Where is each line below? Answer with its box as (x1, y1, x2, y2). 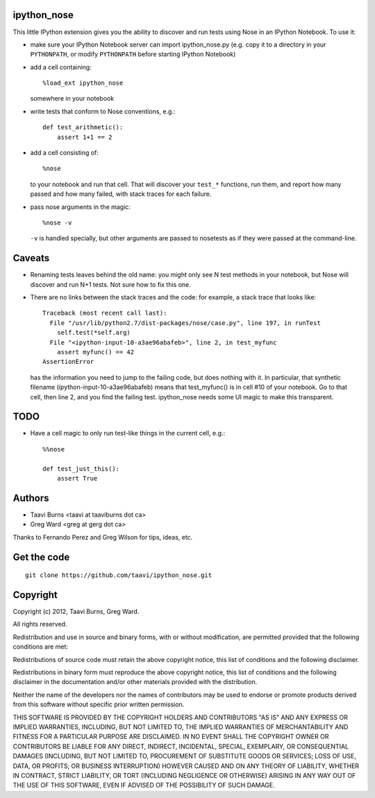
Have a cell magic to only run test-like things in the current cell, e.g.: (30, 429, 226, 438)
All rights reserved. (12, 620, 67, 629)
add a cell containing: (30, 63, 92, 71)
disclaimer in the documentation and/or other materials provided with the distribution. (12, 678, 258, 686)
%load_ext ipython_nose (42, 79, 124, 87)
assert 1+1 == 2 (56, 133, 112, 141)
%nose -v (42, 219, 72, 226)
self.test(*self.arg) (56, 329, 131, 337)
